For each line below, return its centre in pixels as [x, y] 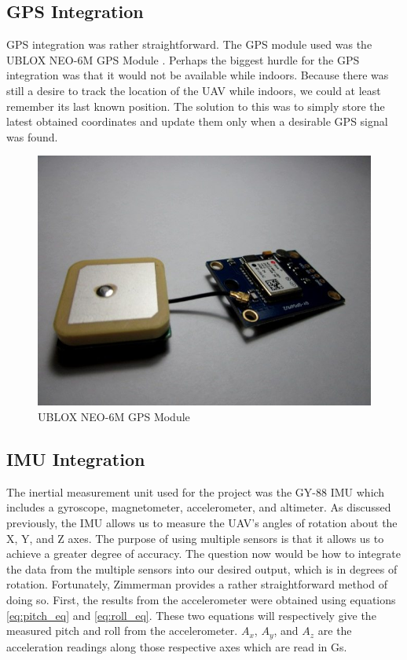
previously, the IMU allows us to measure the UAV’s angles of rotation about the [202, 522]
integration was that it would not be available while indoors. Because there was [198, 75]
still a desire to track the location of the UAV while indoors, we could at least [194, 90]
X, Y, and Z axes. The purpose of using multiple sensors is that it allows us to [195, 538]
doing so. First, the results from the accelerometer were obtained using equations [201, 599]
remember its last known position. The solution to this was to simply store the [196, 106]
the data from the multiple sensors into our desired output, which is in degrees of [202, 568]
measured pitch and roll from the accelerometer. [122, 631]
